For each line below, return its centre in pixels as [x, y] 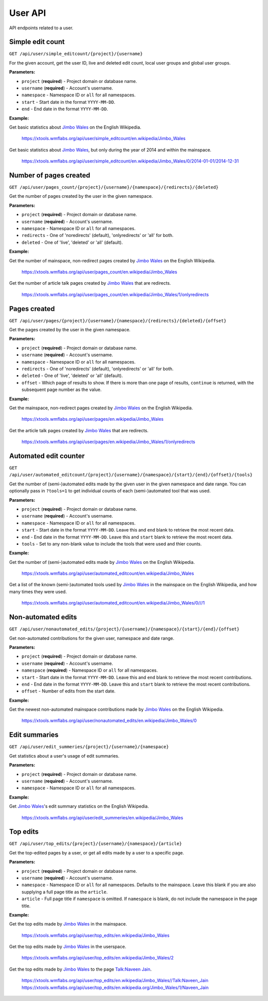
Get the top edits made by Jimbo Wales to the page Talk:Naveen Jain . [80, 969]
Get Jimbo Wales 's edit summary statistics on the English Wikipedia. [79, 806]
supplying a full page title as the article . [65, 892]
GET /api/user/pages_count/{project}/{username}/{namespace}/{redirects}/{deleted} [114, 187]
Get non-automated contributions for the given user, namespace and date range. [92, 638]
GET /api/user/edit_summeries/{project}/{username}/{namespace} [89, 747]
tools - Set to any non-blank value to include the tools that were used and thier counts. [112, 543]
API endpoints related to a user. [41, 28]
